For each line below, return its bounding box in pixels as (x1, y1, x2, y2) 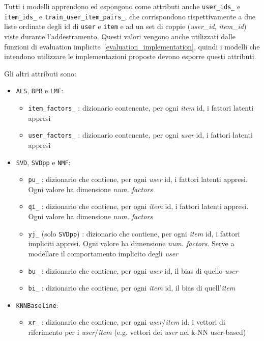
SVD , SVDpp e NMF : (16, 156, 71, 167)
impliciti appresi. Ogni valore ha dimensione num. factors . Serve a (28, 238, 234, 249)
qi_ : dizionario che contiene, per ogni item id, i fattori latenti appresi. (28, 201, 249, 212)
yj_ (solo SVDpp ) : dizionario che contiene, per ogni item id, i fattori (28, 228, 240, 239)
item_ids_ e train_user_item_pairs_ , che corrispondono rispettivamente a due (4, 11, 256, 21)
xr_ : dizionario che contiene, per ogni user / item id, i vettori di (28, 317, 225, 327)
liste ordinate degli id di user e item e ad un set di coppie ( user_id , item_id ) (4, 21, 247, 32)
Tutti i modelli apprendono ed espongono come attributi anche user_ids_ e (4, 1, 241, 11)
